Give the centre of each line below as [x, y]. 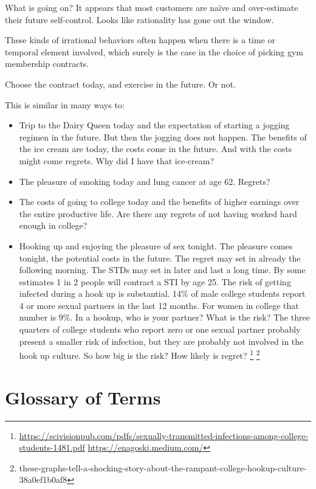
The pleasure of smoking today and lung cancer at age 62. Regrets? [145, 181]
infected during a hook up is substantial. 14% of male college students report [162, 293]
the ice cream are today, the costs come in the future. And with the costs [156, 149]
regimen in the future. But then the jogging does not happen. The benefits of [163, 137]
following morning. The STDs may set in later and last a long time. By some [162, 270]
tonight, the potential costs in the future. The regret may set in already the [160, 258]
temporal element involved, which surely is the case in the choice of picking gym [154, 51]
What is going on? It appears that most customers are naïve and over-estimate [152, 7]
